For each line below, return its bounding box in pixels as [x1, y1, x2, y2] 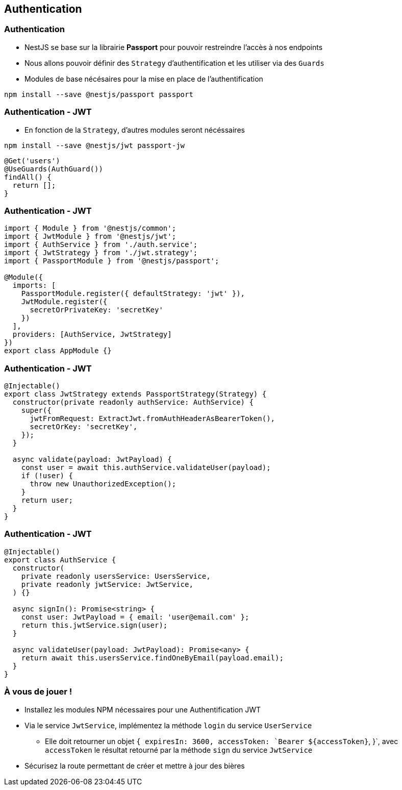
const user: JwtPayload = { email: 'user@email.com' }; [21, 612, 249, 621]
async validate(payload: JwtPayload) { [12, 455, 172, 464]
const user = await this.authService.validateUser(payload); [21, 463, 271, 472]
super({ [21, 406, 52, 415]
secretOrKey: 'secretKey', [30, 423, 138, 431]
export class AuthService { [4, 555, 116, 564]
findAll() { [4, 172, 52, 181]
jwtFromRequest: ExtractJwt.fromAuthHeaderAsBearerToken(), [30, 414, 275, 423]
